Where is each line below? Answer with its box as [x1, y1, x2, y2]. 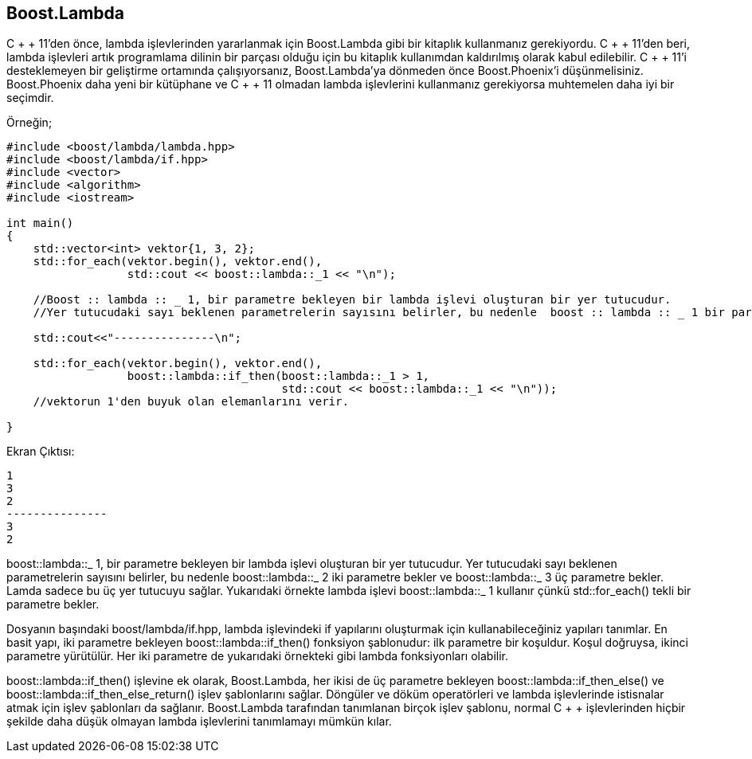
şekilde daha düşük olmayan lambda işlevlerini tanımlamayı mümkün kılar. [6, 714, 392, 729]
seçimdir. [6, 91, 54, 105]
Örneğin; [6, 115, 53, 130]
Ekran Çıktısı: [6, 444, 75, 459]
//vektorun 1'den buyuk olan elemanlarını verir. [33, 395, 349, 409]
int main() [6, 217, 74, 230]
